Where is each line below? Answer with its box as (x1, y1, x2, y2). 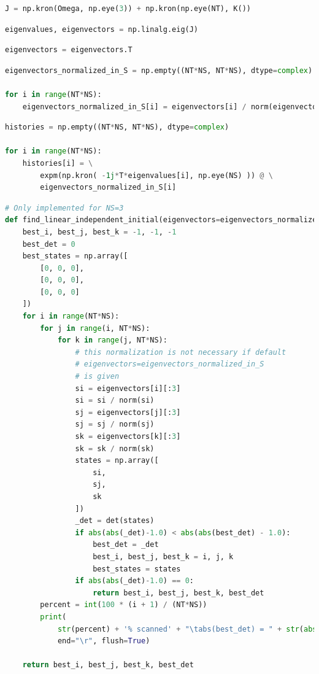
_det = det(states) (75, 516, 155, 525)
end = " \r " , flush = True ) (57, 637, 150, 646)
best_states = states (93, 564, 181, 573)
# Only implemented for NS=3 (5, 203, 124, 212)
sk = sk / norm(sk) (75, 444, 155, 453)
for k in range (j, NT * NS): (57, 336, 167, 345)
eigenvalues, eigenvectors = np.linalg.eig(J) (5, 25, 199, 34)
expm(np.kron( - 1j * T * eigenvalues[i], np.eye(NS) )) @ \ (40, 171, 273, 180)
